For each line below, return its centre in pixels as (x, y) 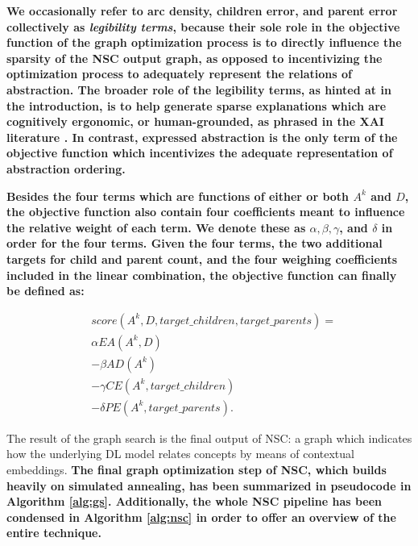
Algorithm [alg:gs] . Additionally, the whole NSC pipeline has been (195, 501)
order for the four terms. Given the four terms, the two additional (195, 243)
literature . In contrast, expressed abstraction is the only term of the (202, 137)
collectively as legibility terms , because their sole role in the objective (203, 26)
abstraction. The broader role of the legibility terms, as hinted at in (199, 89)
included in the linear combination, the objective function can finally (202, 275)
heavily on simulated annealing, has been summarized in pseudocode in (209, 485)
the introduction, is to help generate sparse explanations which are (197, 105)
